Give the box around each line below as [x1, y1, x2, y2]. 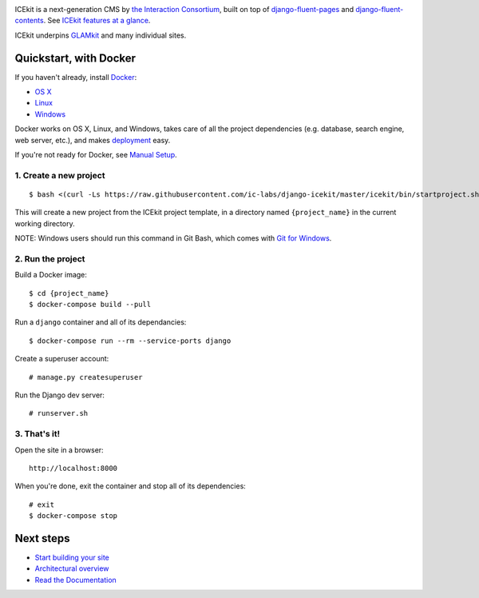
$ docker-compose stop [29, 512, 118, 520]
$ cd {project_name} [29, 289, 109, 297]
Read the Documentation [34, 575, 117, 584]
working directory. [14, 218, 75, 228]
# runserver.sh [29, 409, 89, 418]
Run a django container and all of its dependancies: [14, 317, 187, 327]
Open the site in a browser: [14, 445, 104, 455]
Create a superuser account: [14, 354, 109, 364]
